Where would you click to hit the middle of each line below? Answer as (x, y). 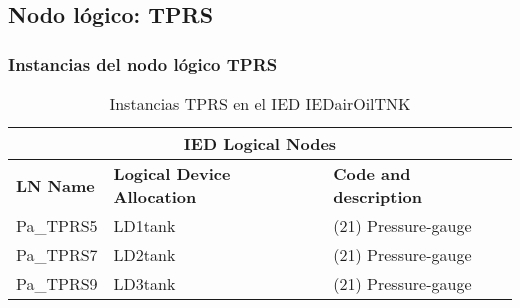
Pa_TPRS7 (57, 254)
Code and (372, 173)
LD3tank (144, 283)
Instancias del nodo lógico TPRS (143, 63)
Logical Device (172, 173)
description (377, 196)
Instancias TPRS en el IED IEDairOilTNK (260, 103)
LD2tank (144, 254)
